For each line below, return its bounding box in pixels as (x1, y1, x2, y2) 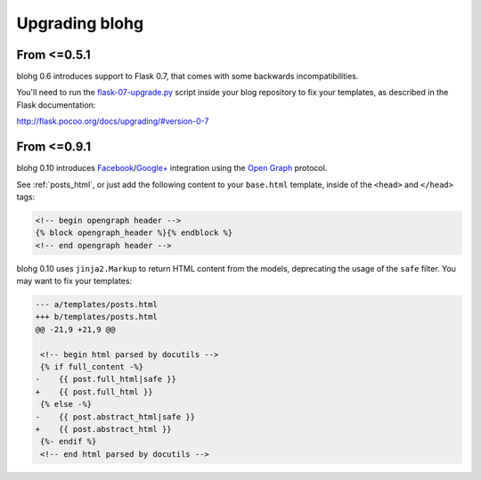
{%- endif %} (40, 436, 97, 447)
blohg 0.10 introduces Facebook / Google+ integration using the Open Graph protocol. (16, 163, 328, 174)
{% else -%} (40, 399, 93, 410)
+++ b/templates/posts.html (35, 312, 158, 322)
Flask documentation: (16, 99, 96, 110)
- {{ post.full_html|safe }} (35, 374, 177, 385)
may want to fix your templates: (16, 276, 133, 287)
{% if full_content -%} (40, 362, 144, 371)
